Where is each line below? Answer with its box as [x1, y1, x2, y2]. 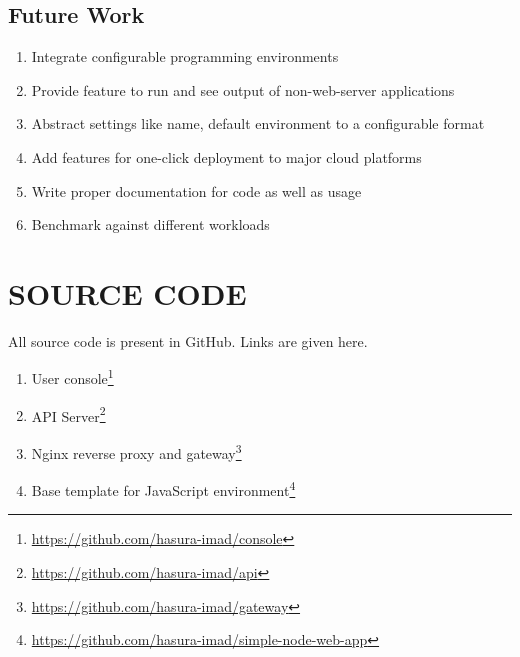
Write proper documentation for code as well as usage [31, 180, 362, 201]
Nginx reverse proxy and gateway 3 [31, 439, 242, 463]
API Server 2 [31, 402, 106, 426]
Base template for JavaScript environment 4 [31, 477, 296, 500]
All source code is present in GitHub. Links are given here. [8, 330, 368, 351]
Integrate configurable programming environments [31, 46, 339, 67]
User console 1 [31, 365, 114, 389]
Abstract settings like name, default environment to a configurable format [31, 113, 485, 134]
